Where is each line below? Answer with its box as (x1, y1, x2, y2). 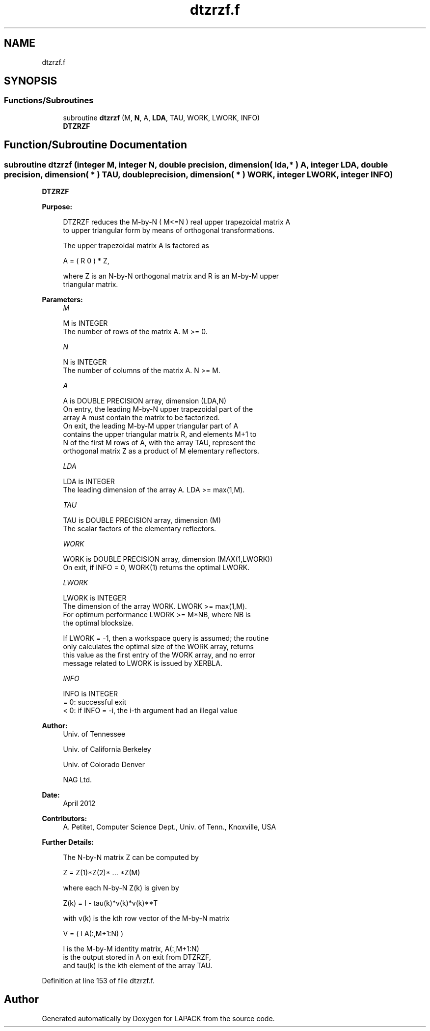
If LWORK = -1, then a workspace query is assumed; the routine (63, 634, 269, 643)
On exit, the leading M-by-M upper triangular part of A (63, 422, 239, 430)
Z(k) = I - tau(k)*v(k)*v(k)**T (63, 899, 158, 908)
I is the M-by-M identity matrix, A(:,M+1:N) (63, 945, 199, 953)
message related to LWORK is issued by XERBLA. (63, 659, 222, 668)
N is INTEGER (63, 358, 107, 367)
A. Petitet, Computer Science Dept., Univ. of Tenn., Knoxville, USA (63, 823, 276, 831)
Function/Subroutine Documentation (4, 139, 188, 151)
